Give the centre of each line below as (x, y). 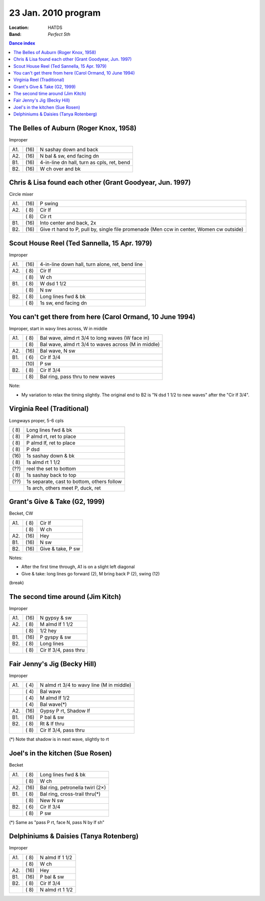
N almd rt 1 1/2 (56, 890)
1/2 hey (48, 631)
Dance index (22, 43)
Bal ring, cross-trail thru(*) (70, 794)
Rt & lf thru (52, 724)
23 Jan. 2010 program (55, 13)
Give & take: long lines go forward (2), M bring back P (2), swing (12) (91, 573)
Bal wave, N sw (58, 351)
